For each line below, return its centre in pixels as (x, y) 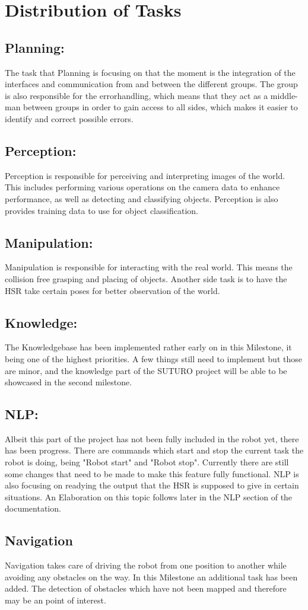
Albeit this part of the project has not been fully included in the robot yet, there (152, 438)
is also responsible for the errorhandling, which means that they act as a (136, 95)
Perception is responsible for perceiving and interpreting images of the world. (145, 175)
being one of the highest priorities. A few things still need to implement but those (153, 358)
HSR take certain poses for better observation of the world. (112, 290)
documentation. (33, 508)
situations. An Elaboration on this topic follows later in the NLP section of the (149, 496)
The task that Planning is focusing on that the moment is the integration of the (150, 72)
